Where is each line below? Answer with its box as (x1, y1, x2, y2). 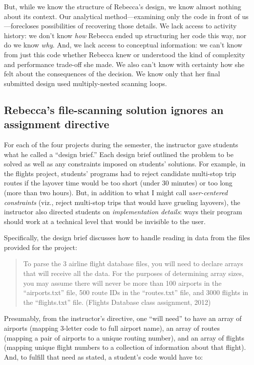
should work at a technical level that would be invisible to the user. (4, 216, 206, 226)
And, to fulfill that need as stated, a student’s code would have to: (4, 351, 203, 362)
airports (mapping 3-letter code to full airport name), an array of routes (4, 323, 220, 333)
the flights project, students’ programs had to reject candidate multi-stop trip (4, 168, 236, 178)
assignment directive (4, 116, 109, 132)
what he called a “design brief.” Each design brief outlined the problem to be (4, 149, 233, 159)
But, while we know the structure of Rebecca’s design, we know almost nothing (4, 1, 241, 11)
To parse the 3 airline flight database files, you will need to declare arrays (23, 258, 243, 269)
